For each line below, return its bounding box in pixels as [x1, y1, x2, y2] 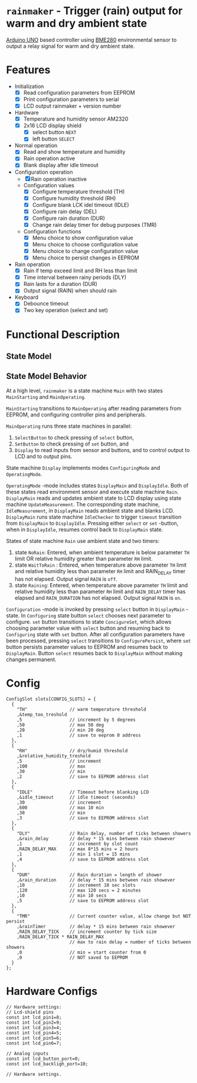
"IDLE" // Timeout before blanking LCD [17, 789, 149, 795]
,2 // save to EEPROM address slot [17, 773, 149, 779]
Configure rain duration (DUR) [32, 214, 105, 222]
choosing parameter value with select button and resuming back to [6, 625, 170, 632]
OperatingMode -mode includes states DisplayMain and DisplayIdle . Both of [6, 482, 189, 489]
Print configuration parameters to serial [23, 96, 119, 103]
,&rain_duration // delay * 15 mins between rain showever [17, 877, 176, 883]
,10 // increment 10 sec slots [17, 882, 136, 888]
